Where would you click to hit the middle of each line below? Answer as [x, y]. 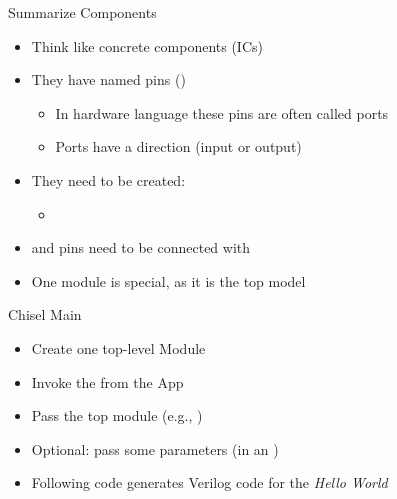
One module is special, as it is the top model [168, 280]
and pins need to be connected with [141, 247]
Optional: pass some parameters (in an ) [155, 448]
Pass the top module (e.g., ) [117, 415]
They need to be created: [108, 179]
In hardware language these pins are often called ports [222, 112]
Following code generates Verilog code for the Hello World [209, 482]
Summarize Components [82, 12]
